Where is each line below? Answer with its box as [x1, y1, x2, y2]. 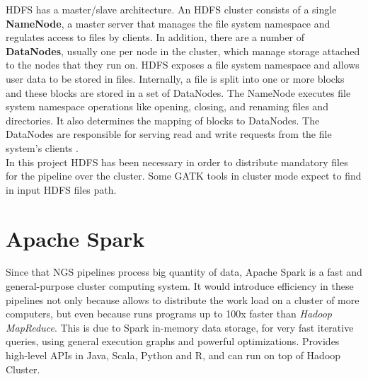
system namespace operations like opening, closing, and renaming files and [6, 99, 328, 114]
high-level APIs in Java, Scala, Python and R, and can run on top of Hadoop [6, 348, 341, 362]
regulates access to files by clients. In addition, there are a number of [6, 30, 305, 45]
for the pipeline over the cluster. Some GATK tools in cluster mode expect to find [6, 168, 362, 183]
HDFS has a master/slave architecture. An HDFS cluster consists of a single [6, 2, 337, 16]
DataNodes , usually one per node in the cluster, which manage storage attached [6, 43, 360, 58]
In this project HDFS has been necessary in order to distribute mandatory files [6, 154, 348, 169]
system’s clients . [6, 140, 79, 155]
